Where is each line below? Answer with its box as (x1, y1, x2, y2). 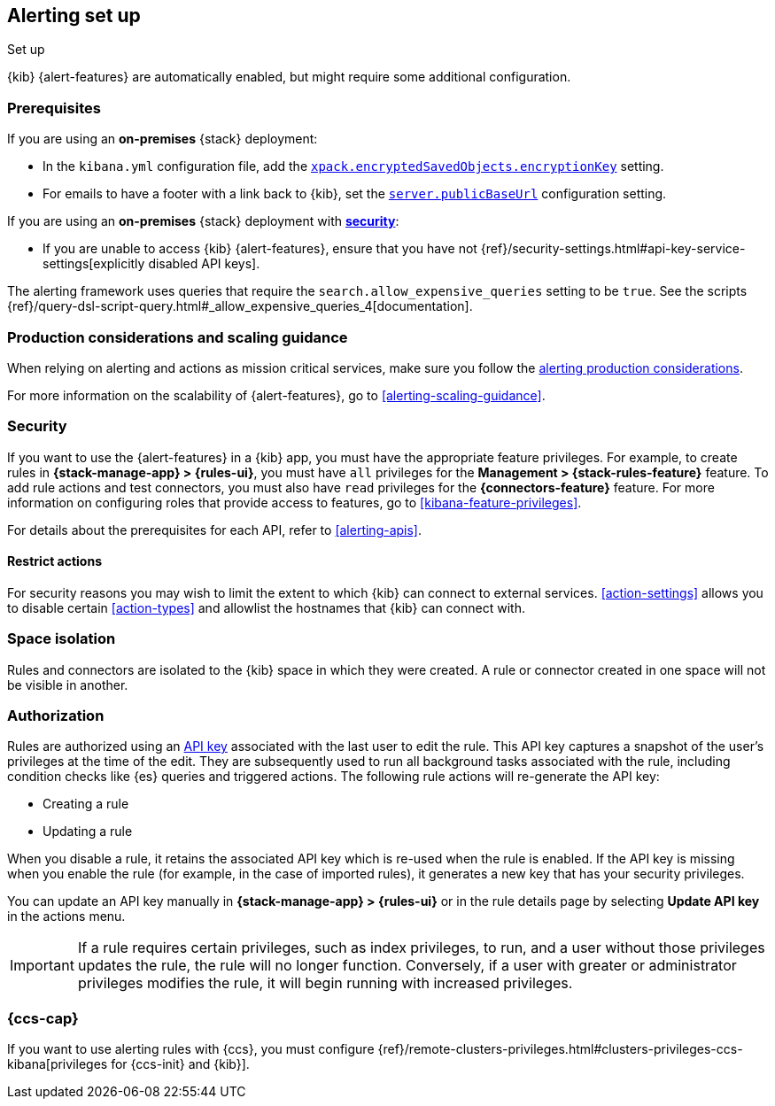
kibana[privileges (7, 1056, 108, 1072)
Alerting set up (7, 4, 141, 27)
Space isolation (7, 630, 116, 648)
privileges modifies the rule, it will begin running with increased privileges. (77, 974, 573, 993)
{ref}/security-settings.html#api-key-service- (480, 241, 746, 257)
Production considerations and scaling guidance (7, 328, 348, 346)
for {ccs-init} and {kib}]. (111, 1056, 250, 1072)
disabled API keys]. (148, 256, 260, 272)
